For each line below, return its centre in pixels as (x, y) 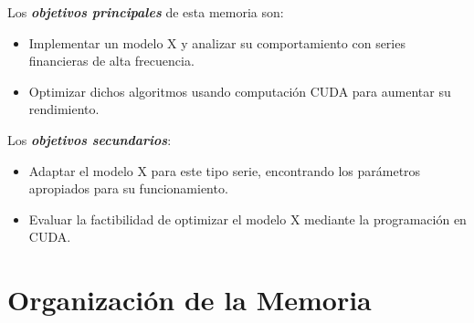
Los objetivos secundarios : (90, 139)
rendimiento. (64, 109)
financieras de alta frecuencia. (111, 61)
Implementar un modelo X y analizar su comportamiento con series (217, 42)
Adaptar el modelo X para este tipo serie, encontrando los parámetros (225, 170)
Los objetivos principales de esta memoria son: (146, 12)
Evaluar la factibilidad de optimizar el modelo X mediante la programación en (248, 219)
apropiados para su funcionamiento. (128, 188)
